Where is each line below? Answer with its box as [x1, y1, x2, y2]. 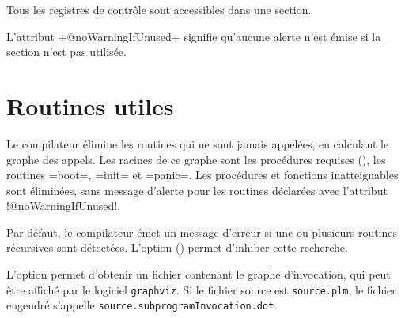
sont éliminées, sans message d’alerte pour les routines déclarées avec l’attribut [6, 181, 388, 198]
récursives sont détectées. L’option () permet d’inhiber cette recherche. [6, 239, 348, 256]
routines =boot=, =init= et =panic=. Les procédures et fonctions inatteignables [6, 166, 399, 183]
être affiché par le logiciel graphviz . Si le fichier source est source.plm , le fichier [6, 281, 396, 297]
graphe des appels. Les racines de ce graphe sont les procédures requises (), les [6, 151, 386, 167]
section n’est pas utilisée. [6, 43, 127, 60]
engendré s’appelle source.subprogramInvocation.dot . [6, 297, 278, 313]
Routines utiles [6, 89, 174, 122]
